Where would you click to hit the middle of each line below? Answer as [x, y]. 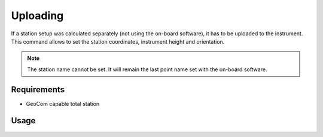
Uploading [37, 16]
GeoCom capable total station [63, 103]
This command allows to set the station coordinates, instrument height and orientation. [118, 41]
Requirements [38, 89]
